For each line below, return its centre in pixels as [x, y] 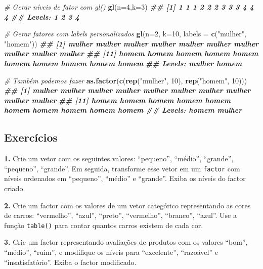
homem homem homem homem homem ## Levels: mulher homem [123, 63]
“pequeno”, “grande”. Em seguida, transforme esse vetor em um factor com [122, 168]
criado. [15, 188]
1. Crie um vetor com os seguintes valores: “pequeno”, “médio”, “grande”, [119, 159]
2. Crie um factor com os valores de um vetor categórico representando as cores [127, 205]
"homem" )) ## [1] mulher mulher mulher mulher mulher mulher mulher [131, 43]
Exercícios [31, 137]
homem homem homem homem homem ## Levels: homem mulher [123, 110]
